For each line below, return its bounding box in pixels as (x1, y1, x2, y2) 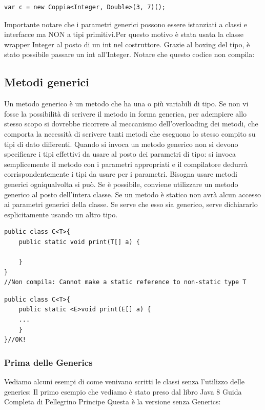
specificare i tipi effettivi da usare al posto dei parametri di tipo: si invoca (4, 148, 236, 159)
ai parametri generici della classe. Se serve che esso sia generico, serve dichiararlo (4, 199, 258, 210)
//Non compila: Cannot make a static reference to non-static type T (4, 278, 247, 286)
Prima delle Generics (4, 356, 93, 368)
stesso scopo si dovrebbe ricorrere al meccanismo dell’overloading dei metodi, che (4, 118, 258, 129)
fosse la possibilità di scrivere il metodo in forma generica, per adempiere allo (4, 108, 247, 119)
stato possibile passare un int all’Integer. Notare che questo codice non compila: (4, 49, 255, 60)
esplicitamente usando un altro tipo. (4, 209, 118, 219)
